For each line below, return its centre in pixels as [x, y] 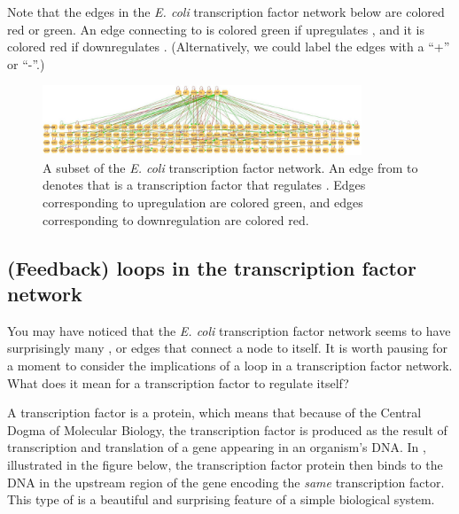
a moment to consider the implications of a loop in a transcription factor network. [230, 365]
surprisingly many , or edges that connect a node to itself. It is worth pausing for [227, 348]
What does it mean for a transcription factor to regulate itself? [178, 382]
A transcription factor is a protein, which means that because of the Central [214, 413]
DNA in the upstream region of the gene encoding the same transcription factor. [226, 482]
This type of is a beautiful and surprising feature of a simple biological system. [221, 499]
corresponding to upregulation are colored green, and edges [203, 202]
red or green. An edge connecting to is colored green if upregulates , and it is [216, 29]
